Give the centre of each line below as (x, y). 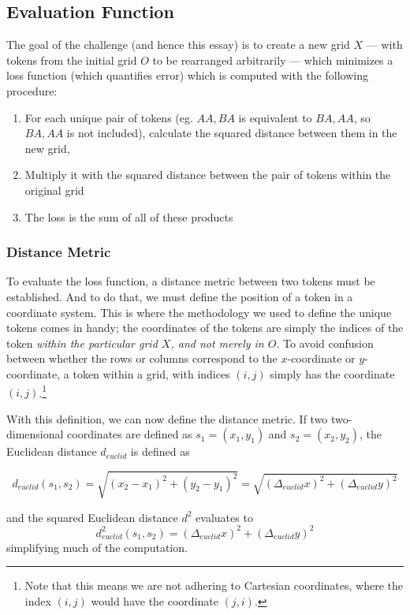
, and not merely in (217, 343)
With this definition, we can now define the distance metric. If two (167, 418)
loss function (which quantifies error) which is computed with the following (187, 75)
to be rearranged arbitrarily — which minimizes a (273, 60)
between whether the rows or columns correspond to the (142, 358)
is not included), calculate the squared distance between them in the (232, 133)
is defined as (160, 451)
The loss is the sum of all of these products (129, 216)
